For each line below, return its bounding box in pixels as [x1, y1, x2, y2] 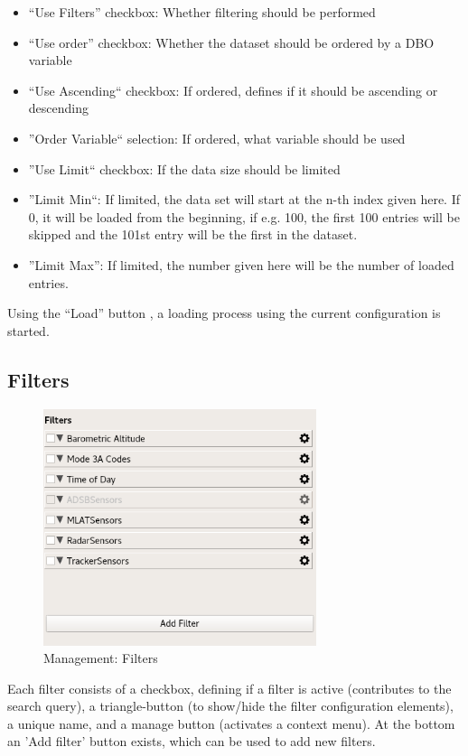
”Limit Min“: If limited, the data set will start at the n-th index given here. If [28, 190, 460, 209]
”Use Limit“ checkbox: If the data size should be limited [28, 159, 341, 178]
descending [28, 98, 89, 117]
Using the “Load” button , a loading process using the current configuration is [7, 303, 441, 322]
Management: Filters [43, 649, 158, 667]
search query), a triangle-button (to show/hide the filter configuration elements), [7, 696, 454, 715]
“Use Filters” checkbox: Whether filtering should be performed [28, 3, 376, 21]
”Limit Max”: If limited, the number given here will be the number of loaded [28, 255, 454, 274]
